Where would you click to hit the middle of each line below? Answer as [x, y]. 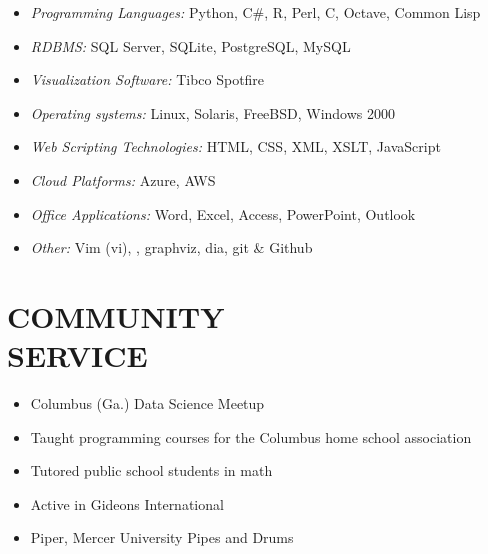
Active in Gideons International [127, 503]
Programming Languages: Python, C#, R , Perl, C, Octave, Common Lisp [255, 12]
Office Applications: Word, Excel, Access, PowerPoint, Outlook [223, 213]
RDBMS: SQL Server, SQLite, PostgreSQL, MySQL [190, 45]
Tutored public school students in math [151, 470]
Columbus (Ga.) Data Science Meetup [147, 403]
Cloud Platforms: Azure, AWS [123, 179]
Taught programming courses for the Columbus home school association [251, 436]
